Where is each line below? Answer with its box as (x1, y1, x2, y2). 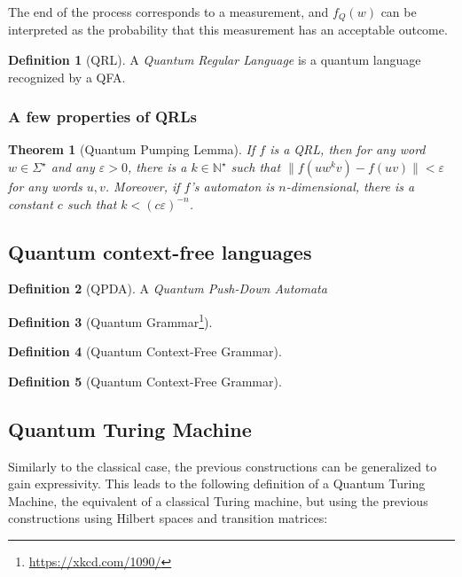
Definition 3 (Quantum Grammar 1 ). (8, 310, 213, 331)
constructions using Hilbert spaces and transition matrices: (8, 509, 328, 527)
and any (51, 158, 95, 176)
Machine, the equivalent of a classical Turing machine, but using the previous (8, 491, 428, 510)
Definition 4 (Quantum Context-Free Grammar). (8, 342, 282, 361)
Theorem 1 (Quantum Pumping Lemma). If (8, 140, 255, 159)
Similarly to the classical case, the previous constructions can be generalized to (8, 456, 437, 475)
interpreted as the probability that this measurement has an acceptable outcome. (8, 20, 448, 39)
